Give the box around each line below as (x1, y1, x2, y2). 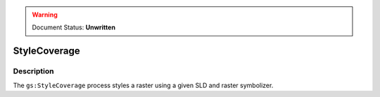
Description (13, 66, 54, 76)
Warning (32, 10, 58, 19)
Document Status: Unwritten (32, 23, 116, 31)
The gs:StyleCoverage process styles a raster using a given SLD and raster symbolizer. (13, 81, 274, 89)
